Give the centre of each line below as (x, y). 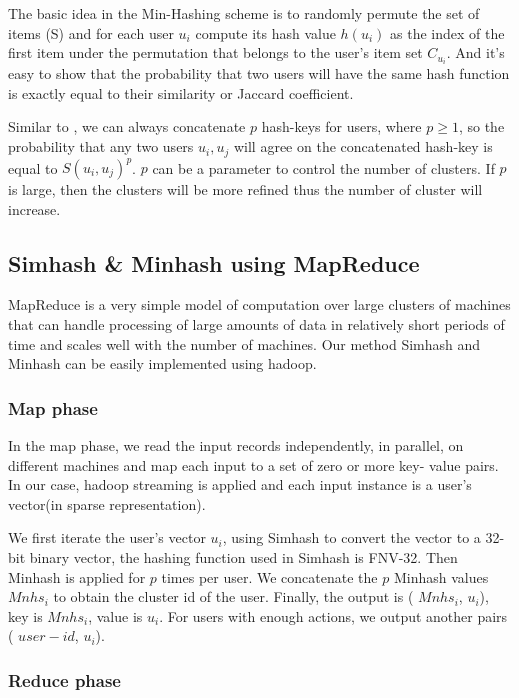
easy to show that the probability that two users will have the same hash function (259, 73)
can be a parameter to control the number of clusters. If (323, 167)
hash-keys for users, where (341, 126)
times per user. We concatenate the (269, 576)
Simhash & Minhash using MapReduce (214, 262)
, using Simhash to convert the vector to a (351, 537)
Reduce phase (64, 679)
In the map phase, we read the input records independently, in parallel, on (236, 445)
